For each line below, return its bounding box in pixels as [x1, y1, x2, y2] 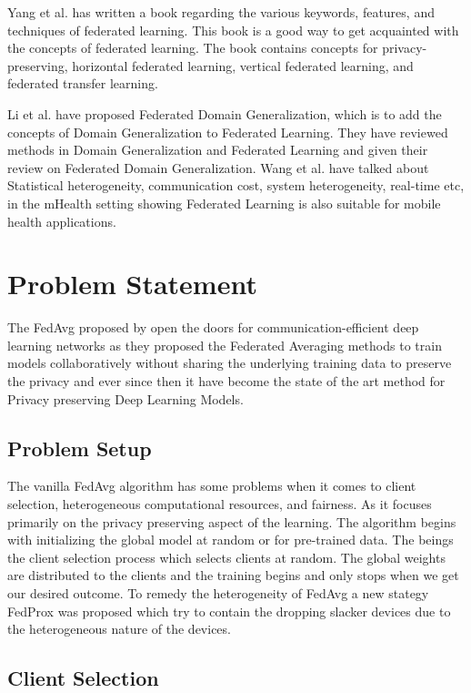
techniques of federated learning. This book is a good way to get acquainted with [7, 20, 459, 39]
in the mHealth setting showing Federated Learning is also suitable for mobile [7, 193, 441, 212]
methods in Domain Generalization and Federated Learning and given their [7, 140, 428, 159]
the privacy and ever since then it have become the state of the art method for [7, 372, 446, 391]
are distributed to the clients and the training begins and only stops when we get [7, 566, 459, 585]
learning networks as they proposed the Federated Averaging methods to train [7, 335, 442, 354]
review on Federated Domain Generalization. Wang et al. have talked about [7, 158, 429, 177]
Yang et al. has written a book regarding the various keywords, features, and [7, 3, 435, 21]
